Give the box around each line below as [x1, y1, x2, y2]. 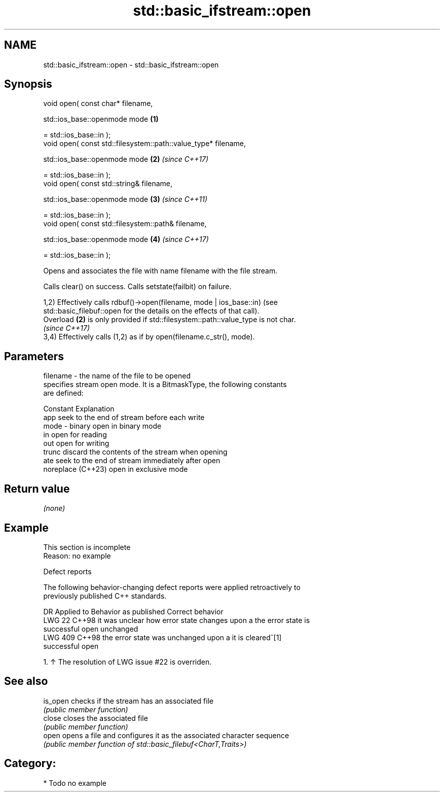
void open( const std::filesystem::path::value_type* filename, [43, 139, 246, 148]
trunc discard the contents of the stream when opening [43, 447, 228, 457]
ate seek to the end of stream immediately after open [43, 456, 220, 465]
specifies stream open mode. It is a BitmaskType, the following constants [43, 380, 287, 389]
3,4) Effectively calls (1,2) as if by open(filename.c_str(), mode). [43, 332, 255, 341]
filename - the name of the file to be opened [43, 371, 191, 380]
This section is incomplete [43, 542, 131, 551]
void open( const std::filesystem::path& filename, [43, 219, 207, 228]
